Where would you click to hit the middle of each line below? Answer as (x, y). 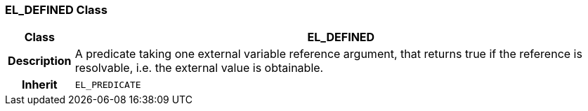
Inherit (39, 85)
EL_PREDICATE (108, 84)
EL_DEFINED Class (56, 10)
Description (40, 61)
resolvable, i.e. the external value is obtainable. (199, 68)
